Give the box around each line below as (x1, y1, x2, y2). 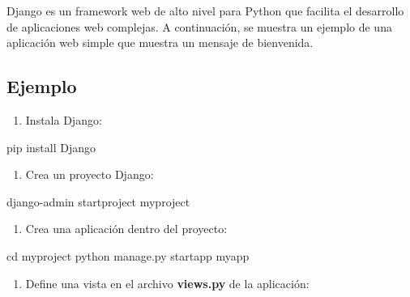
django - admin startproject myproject (6, 193, 190, 210)
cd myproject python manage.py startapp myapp (6, 247, 250, 264)
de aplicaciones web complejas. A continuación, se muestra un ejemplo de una (6, 18, 392, 35)
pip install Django (6, 138, 96, 155)
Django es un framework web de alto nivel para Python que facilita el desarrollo (6, 2, 404, 19)
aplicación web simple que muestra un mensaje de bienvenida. (6, 34, 314, 51)
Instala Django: (25, 111, 102, 128)
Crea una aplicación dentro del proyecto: (25, 220, 228, 237)
